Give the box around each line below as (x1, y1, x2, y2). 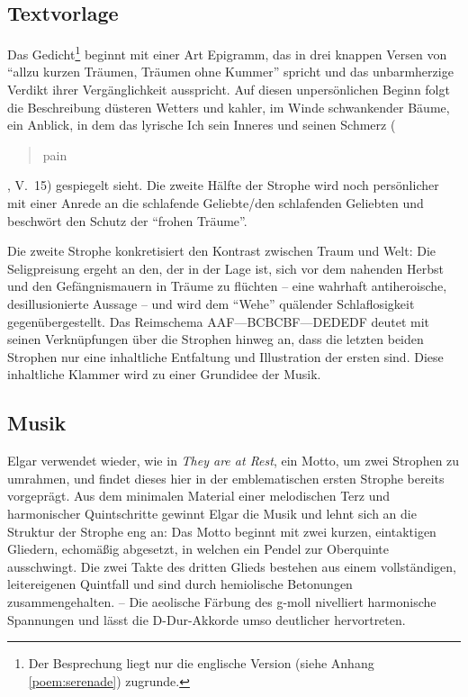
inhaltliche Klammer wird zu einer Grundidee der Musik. (7, 365, 321, 384)
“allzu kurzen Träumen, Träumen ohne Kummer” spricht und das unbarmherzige (7, 62, 454, 81)
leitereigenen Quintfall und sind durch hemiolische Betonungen (7, 575, 353, 593)
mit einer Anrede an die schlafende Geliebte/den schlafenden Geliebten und (7, 194, 424, 213)
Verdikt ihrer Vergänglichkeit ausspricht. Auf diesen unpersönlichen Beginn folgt (7, 80, 450, 99)
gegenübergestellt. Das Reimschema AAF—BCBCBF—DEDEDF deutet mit (7, 312, 430, 330)
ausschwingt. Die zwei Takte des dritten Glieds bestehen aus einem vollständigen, (7, 557, 456, 575)
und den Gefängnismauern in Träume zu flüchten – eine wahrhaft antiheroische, (7, 276, 447, 295)
